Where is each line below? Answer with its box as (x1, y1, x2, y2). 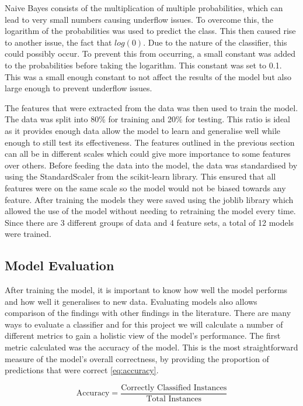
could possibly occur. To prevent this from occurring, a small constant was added (5, 47, 296, 60)
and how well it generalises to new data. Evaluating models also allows (5, 295, 257, 307)
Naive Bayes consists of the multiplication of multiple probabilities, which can (5, 2, 283, 13)
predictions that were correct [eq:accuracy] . (5, 364, 159, 376)
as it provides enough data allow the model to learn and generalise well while (5, 124, 281, 136)
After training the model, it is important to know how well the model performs (5, 284, 288, 296)
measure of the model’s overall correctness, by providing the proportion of (5, 352, 269, 364)
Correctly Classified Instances (121, 383, 227, 392)
